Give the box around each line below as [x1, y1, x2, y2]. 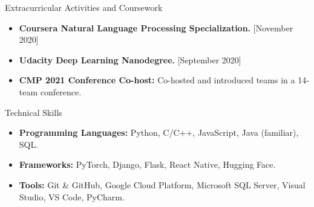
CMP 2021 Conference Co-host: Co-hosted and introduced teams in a [19, 74, 295, 86]
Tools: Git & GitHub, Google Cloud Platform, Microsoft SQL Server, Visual [19, 178, 306, 191]
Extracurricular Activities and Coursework [5, 1, 163, 13]
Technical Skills [5, 106, 62, 118]
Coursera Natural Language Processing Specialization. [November [19, 21, 293, 34]
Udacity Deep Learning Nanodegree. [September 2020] [19, 53, 241, 66]
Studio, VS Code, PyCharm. [19, 190, 125, 203]
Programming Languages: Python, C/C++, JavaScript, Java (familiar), [19, 126, 299, 139]
